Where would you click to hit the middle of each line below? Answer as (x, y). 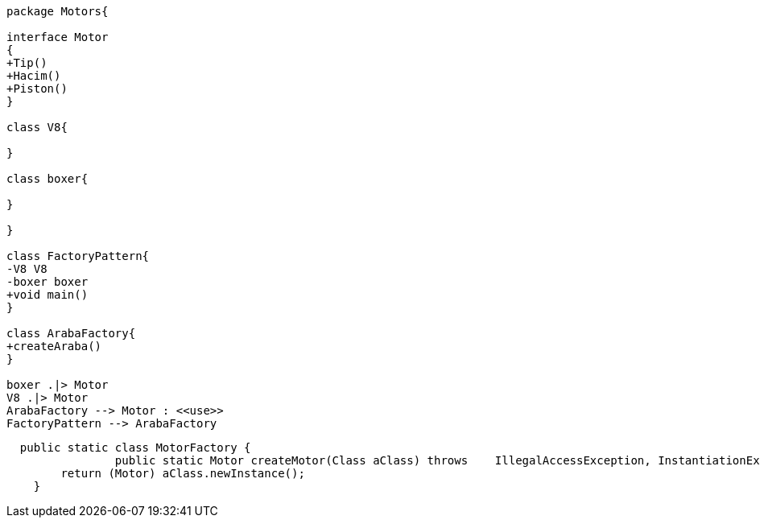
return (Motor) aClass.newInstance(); (183, 473)
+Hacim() (34, 76)
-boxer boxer (47, 282)
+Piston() (37, 89)
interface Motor (58, 37)
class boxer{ (47, 179)
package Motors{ (58, 11)
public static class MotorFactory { (135, 448)
